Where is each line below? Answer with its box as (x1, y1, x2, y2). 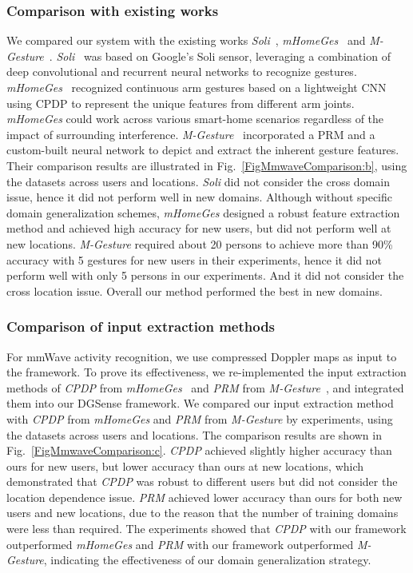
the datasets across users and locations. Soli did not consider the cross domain (6, 173, 390, 189)
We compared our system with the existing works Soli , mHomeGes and (6, 32, 366, 49)
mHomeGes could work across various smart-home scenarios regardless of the (6, 110, 384, 127)
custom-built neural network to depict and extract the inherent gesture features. (6, 141, 399, 158)
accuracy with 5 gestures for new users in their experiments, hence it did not (6, 251, 382, 268)
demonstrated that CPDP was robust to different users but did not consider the (6, 473, 398, 490)
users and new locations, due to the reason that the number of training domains (6, 504, 399, 521)
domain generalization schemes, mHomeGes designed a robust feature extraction (6, 204, 400, 221)
